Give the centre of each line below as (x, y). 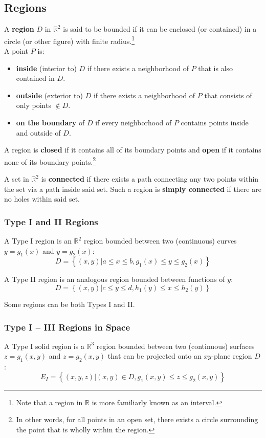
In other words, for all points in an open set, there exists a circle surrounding (137, 419)
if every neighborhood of (134, 123)
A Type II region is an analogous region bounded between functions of (115, 279)
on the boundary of (50, 123)
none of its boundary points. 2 (50, 161)
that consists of (228, 95)
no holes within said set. (42, 199)
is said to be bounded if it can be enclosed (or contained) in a (160, 29)
